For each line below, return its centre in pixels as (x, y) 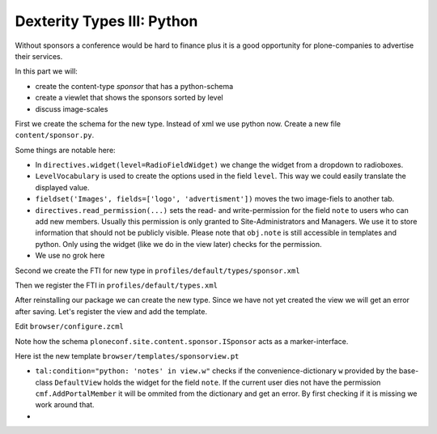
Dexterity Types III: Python (106, 21)
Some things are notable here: (66, 150)
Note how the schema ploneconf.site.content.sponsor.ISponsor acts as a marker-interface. (182, 341)
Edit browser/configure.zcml (70, 326)
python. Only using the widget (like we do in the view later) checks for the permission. (178, 244)
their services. (39, 56)
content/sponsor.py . (55, 135)
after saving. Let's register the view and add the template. (111, 311)
